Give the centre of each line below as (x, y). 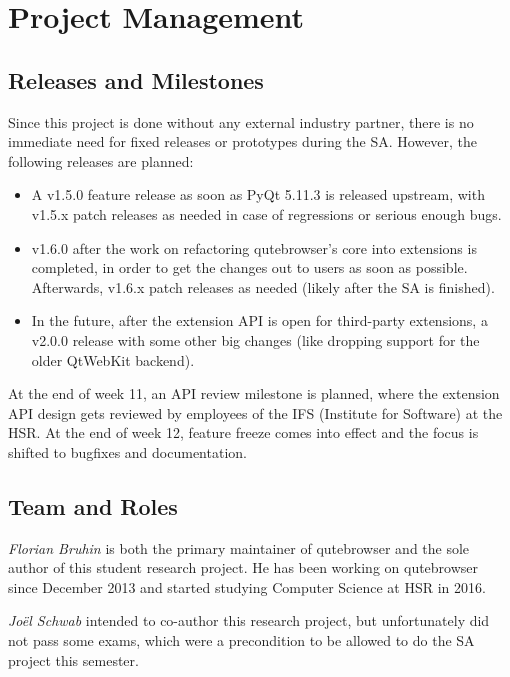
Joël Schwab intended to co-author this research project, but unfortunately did (249, 620)
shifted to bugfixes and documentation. (127, 451)
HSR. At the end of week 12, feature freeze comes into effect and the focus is (243, 432)
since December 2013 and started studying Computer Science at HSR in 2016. (247, 586)
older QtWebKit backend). (113, 359)
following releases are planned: (101, 160)
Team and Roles (93, 505)
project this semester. (73, 659)
